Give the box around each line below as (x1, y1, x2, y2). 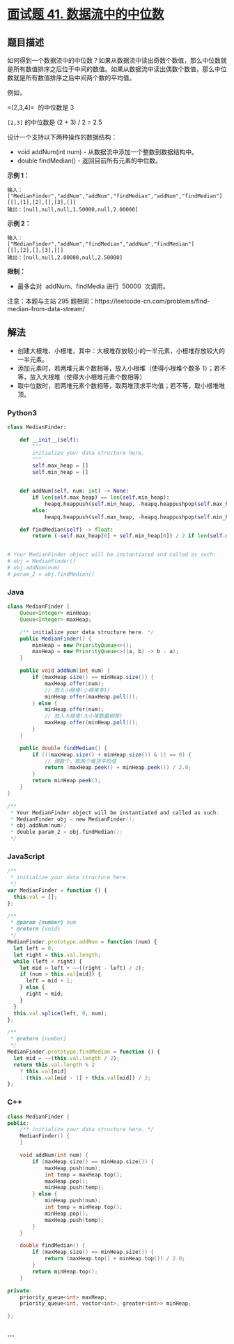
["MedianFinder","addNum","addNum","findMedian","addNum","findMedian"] (7, 193, 223, 200)
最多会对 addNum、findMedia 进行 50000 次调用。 (17, 282, 169, 290)
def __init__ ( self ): (19, 436, 79, 443)
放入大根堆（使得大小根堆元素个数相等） (29, 373, 146, 381)
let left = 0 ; (13, 945, 54, 952)
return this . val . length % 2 (13, 1061, 95, 1068)
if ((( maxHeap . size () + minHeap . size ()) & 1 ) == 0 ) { (32, 751, 192, 758)
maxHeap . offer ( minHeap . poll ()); (44, 719, 139, 726)
